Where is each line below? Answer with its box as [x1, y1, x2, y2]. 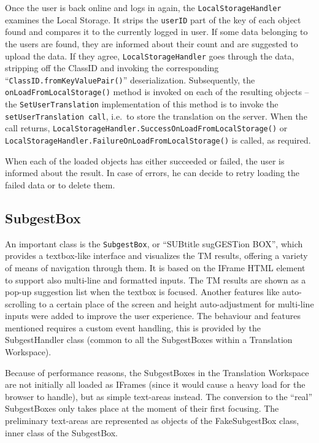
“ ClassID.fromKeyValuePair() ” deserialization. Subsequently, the [5, 73, 255, 86]
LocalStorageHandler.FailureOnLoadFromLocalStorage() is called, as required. [5, 134, 311, 147]
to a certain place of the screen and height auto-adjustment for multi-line [39, 297, 314, 310]
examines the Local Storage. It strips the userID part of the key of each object [5, 13, 301, 26]
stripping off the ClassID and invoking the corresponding [5, 61, 219, 74]
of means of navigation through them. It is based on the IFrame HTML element [5, 261, 306, 274]
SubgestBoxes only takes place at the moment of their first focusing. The [5, 402, 279, 415]
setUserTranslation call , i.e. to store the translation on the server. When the [5, 109, 307, 122]
